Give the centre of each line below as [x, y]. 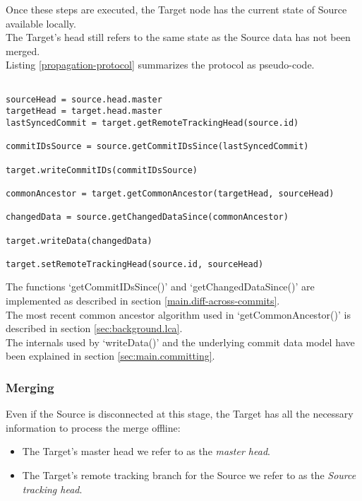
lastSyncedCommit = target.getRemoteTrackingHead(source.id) [152, 123]
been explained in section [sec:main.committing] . [110, 356]
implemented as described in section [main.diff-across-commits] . [143, 301]
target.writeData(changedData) [79, 241]
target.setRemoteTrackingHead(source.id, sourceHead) [135, 264]
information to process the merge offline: [93, 427]
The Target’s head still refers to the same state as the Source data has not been [178, 37]
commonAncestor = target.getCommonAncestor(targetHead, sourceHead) [170, 193]
